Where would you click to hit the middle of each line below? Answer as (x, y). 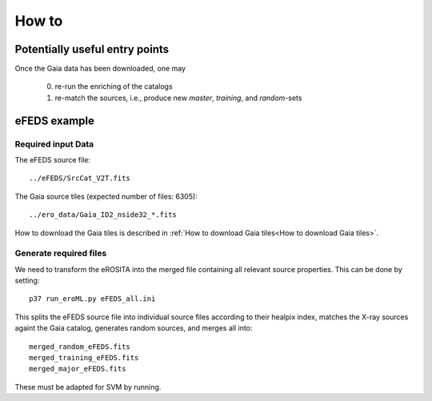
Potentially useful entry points (92, 49)
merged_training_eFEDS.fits (84, 358)
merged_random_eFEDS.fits (80, 347)
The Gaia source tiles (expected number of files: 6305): (106, 196)
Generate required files (61, 254)
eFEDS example (55, 120)
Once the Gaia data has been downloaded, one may (100, 69)
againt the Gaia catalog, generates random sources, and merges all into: (134, 328)
